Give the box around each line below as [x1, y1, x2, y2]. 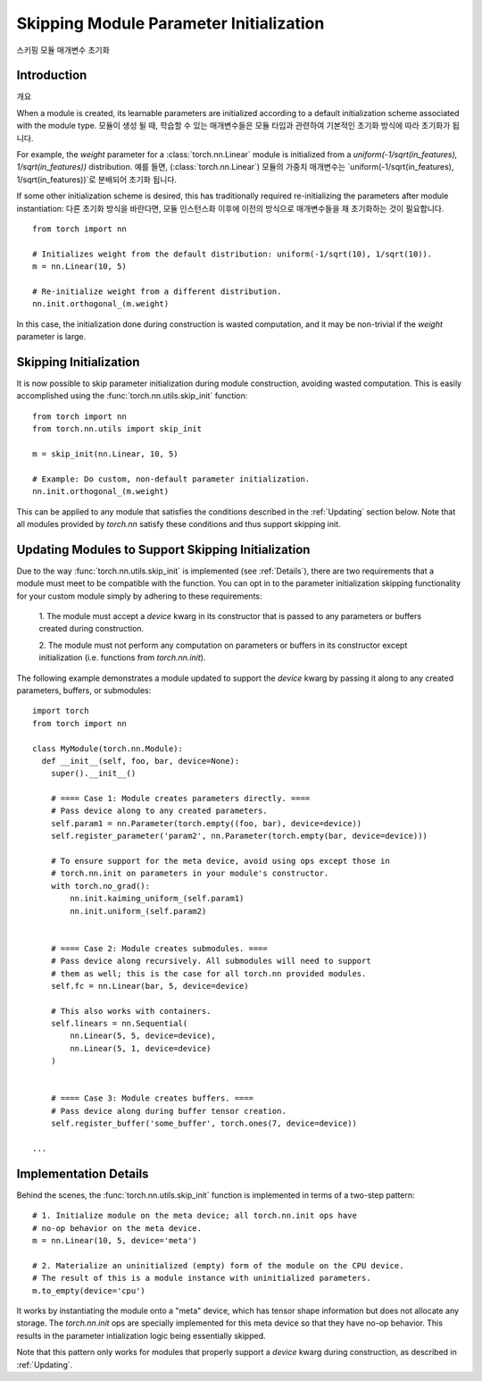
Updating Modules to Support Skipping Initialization [16, 541, 311, 557]
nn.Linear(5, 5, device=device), [70, 1031, 216, 1041]
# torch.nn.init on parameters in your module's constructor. [50, 868, 329, 879]
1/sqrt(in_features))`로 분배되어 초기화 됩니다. [16, 174, 178, 185]
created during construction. [38, 624, 145, 634]
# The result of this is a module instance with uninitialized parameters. [32, 1273, 371, 1284]
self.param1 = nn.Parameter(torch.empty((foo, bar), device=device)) [50, 818, 362, 828]
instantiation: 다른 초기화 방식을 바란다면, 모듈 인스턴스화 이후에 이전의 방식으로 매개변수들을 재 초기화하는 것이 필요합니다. [16, 203, 445, 213]
